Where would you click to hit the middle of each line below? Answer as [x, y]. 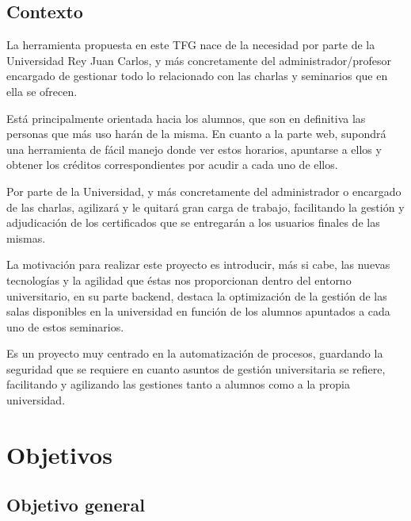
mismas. [26, 238]
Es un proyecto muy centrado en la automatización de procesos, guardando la [195, 353]
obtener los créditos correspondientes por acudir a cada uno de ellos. [172, 165]
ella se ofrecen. [42, 91]
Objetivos [59, 454]
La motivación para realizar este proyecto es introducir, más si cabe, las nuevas [198, 264]
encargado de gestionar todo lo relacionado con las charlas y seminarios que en [197, 76]
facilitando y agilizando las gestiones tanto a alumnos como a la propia [178, 384]
